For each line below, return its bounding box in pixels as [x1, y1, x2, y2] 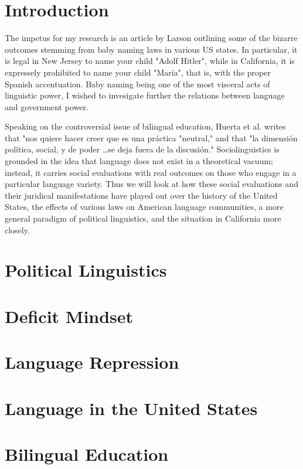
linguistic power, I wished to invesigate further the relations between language [5, 89, 285, 101]
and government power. [5, 100, 88, 113]
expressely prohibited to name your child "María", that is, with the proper [5, 66, 271, 78]
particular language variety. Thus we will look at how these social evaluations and [5, 178, 298, 190]
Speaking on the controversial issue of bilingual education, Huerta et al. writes [5, 120, 286, 132]
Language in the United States [5, 396, 258, 420]
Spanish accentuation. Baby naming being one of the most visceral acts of [5, 77, 270, 90]
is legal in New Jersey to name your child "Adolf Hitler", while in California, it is [5, 55, 295, 67]
